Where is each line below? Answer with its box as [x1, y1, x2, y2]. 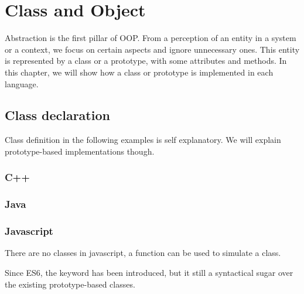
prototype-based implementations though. [5, 145, 155, 157]
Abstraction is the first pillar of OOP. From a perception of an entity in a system [5, 32, 296, 44]
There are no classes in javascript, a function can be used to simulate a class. [5, 247, 281, 259]
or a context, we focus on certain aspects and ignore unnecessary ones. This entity [5, 43, 300, 55]
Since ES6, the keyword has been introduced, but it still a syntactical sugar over [5, 266, 293, 278]
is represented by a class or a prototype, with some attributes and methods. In [5, 54, 287, 67]
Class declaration [5, 106, 110, 124]
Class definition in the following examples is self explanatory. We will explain [5, 134, 281, 146]
